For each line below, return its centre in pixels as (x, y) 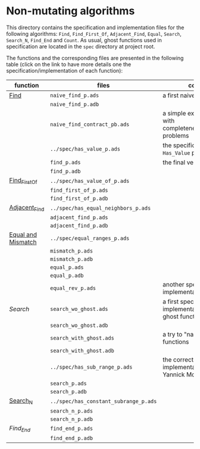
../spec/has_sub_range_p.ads (91, 367)
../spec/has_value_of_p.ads (90, 181)
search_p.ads (69, 383)
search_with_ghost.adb (82, 351)
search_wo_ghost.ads (79, 309)
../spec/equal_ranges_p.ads (90, 238)
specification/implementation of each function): (65, 70)
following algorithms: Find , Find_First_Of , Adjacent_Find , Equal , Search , (94, 33)
